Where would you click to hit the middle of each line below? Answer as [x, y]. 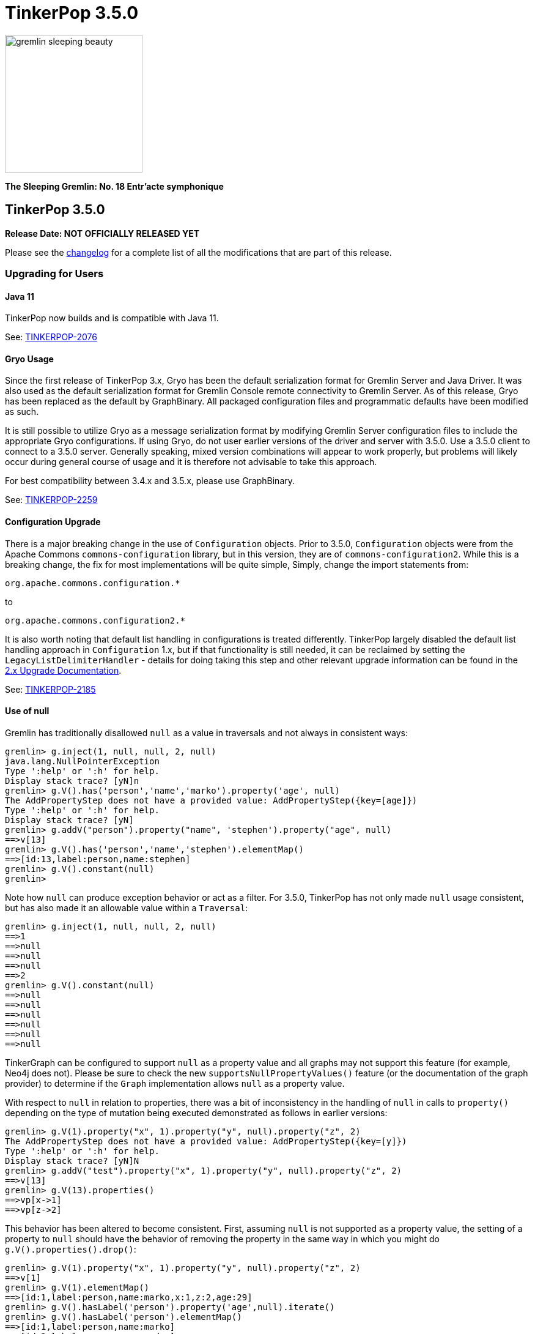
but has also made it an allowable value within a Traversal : [127, 907]
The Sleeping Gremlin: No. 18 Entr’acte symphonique [114, 186]
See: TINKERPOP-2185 [50, 689]
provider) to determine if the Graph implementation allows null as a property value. [175, 1083]
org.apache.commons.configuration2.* [95, 620]
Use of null [27, 711]
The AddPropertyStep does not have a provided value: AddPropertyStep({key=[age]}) [211, 800]
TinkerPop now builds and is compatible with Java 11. [112, 318]
